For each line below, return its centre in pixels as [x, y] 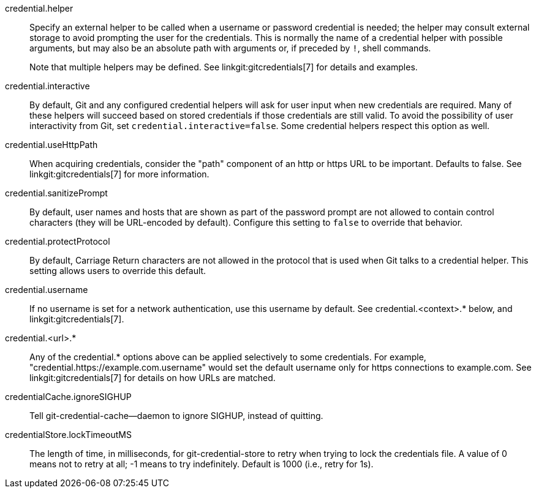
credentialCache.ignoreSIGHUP [68, 397]
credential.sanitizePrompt [56, 193]
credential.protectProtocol [58, 241]
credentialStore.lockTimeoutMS [68, 435]
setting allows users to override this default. [118, 271]
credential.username [47, 290]
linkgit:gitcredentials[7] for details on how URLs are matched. [153, 378]
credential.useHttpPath [51, 145]
